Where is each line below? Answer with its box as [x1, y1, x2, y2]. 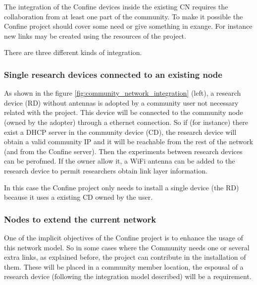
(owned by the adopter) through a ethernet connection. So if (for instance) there [4, 116, 249, 127]
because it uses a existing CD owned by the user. [4, 192, 153, 202]
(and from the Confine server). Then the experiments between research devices [4, 146, 243, 156]
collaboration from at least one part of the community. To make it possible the [4, 11, 243, 21]
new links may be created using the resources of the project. [4, 30, 186, 41]
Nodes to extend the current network [4, 213, 156, 225]
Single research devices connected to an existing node [4, 68, 222, 80]
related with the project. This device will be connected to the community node [4, 107, 243, 117]
